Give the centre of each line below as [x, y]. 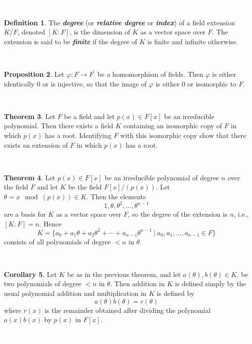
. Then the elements [116, 196]
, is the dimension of [100, 32]
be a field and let [89, 116]
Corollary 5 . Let [30, 274]
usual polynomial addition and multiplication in [75, 293]
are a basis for [25, 214]
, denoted [31, 32]
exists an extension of [36, 145]
